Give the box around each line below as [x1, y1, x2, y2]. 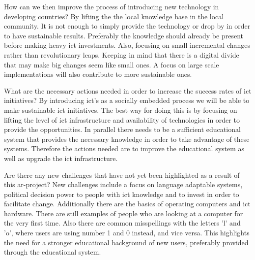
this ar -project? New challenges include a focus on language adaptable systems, [4, 179, 243, 190]
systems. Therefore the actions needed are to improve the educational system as [4, 143, 245, 154]
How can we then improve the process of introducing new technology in [4, 1, 219, 11]
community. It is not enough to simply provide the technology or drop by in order [4, 21, 251, 31]
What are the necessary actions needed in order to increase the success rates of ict [4, 85, 252, 96]
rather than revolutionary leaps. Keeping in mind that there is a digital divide [4, 49, 239, 60]
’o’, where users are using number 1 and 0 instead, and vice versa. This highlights [4, 227, 250, 238]
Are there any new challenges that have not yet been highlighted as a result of [4, 169, 240, 180]
